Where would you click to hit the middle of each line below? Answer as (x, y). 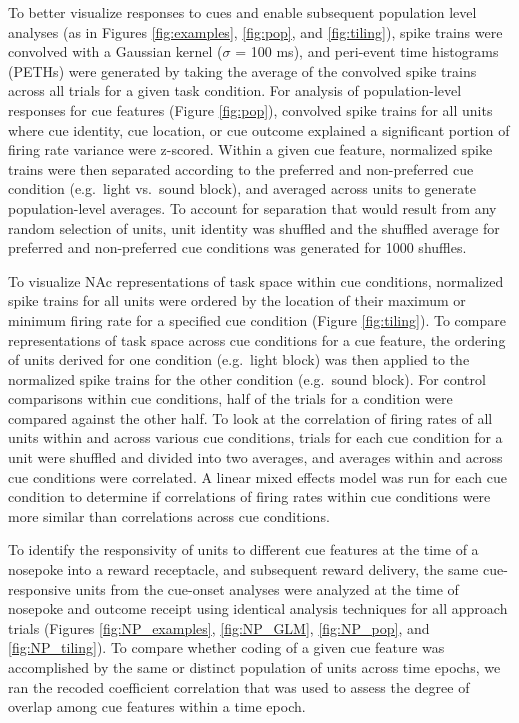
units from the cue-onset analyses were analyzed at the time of (267, 588)
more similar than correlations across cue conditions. (169, 515)
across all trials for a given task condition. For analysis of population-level (235, 90)
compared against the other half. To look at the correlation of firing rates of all (250, 417)
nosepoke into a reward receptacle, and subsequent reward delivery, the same (243, 569)
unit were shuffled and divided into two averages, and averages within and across (255, 457)
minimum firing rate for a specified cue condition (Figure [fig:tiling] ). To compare (257, 319)
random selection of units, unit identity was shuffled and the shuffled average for (254, 227)
